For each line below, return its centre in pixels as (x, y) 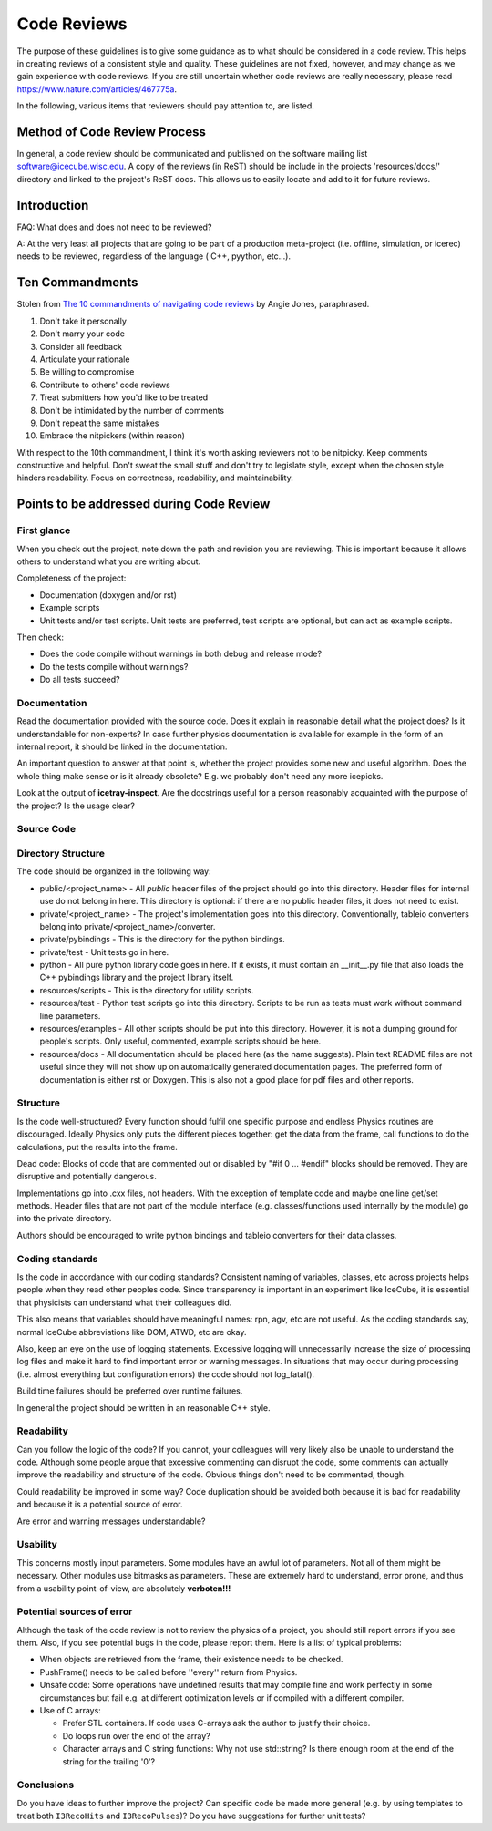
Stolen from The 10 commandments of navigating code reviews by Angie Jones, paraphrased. (193, 304)
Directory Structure (61, 853)
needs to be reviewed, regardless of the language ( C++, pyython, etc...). (154, 256)
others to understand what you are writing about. (109, 561)
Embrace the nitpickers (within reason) (113, 436)
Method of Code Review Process (112, 132)
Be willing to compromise (87, 372)
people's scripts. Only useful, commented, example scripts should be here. (180, 1041)
